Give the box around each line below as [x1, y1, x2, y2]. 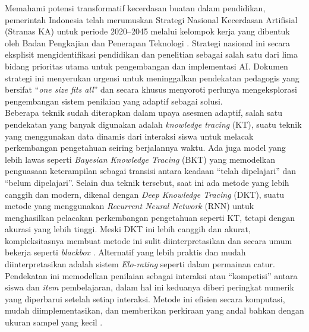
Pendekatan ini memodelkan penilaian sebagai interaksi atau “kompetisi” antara [5, 269, 298, 282]
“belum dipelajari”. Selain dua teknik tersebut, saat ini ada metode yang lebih [5, 176, 289, 188]
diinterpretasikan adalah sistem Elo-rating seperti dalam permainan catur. [5, 258, 275, 270]
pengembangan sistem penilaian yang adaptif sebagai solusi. [5, 94, 223, 107]
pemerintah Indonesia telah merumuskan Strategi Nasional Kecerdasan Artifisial [5, 13, 298, 26]
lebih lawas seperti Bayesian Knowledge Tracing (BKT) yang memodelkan [5, 153, 275, 165]
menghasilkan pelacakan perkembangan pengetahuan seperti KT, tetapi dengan [5, 211, 295, 223]
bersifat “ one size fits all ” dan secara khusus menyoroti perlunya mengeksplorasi [5, 83, 298, 96]
